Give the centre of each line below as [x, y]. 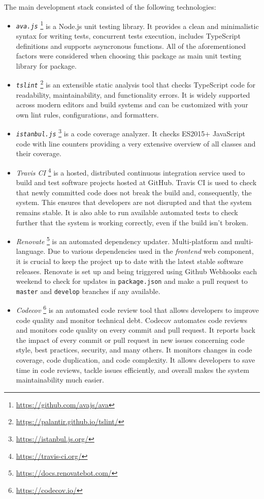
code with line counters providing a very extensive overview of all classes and [136, 143]
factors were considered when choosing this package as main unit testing [128, 56]
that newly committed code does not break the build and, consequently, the [134, 192]
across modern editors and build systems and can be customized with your [132, 105]
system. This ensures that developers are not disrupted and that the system [134, 202]
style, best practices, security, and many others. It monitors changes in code [134, 350]
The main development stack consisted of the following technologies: [110, 7]
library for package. [46, 65]
